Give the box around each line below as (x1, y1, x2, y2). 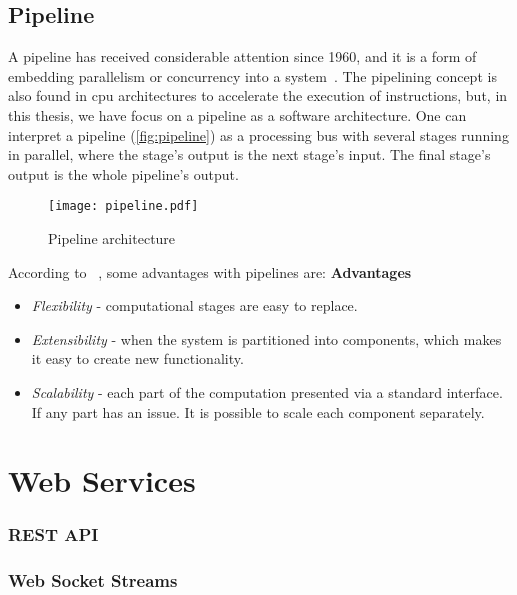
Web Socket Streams (8, 568, 178, 593)
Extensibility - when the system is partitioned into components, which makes (31, 328, 502, 349)
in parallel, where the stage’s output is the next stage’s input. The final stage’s (8, 144, 491, 165)
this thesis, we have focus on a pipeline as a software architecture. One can (8, 104, 467, 125)
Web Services (8, 460, 196, 501)
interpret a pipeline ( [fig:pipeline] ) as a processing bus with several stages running (8, 124, 509, 145)
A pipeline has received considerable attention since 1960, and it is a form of (8, 46, 477, 67)
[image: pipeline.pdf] (48, 199, 199, 214)
